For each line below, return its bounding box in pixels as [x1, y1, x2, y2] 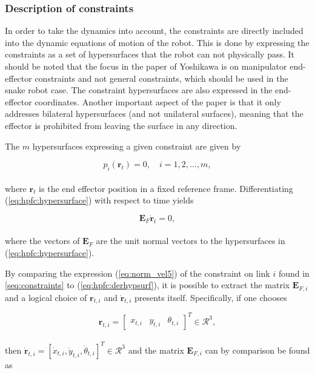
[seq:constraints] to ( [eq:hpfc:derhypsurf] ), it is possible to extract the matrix [5, 279, 290, 291]
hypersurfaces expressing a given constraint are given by [32, 139, 241, 152]
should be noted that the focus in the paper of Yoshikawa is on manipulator [5, 60, 287, 72]
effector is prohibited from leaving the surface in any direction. [5, 119, 237, 131]
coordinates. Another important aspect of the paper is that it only [35, 95, 281, 108]
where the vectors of [5, 234, 80, 247]
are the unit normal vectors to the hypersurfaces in [96, 234, 285, 247]
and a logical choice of [5, 291, 87, 303]
